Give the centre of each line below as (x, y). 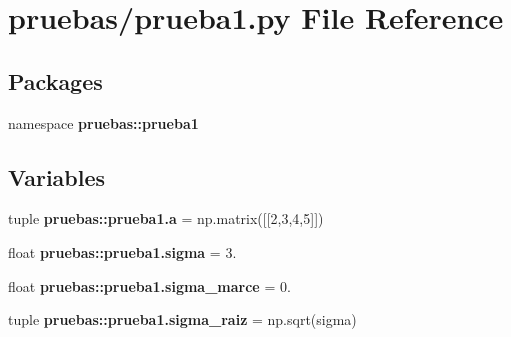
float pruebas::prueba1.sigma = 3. (122, 251)
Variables (57, 176)
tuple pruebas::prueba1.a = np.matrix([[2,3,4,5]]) (166, 218)
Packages (55, 80)
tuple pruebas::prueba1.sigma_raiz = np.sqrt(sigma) (182, 319)
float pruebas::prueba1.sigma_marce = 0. (149, 285)
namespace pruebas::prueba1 (103, 122)
